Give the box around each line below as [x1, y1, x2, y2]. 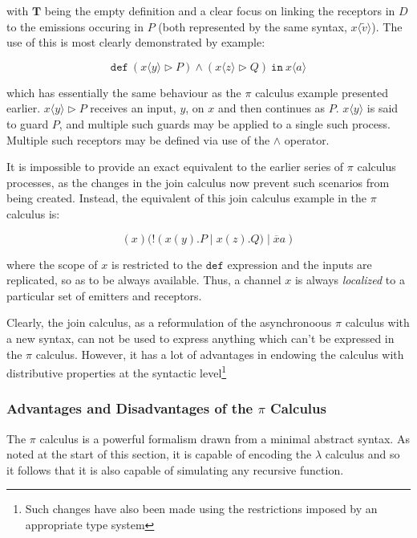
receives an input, [90, 100, 176, 116]
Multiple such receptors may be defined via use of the [6, 131, 270, 148]
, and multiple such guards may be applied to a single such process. [59, 115, 391, 132]
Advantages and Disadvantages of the [6, 398, 253, 418]
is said [366, 100, 399, 116]
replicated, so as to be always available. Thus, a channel [6, 271, 281, 288]
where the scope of [6, 255, 98, 272]
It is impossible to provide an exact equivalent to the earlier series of [6, 158, 344, 175]
